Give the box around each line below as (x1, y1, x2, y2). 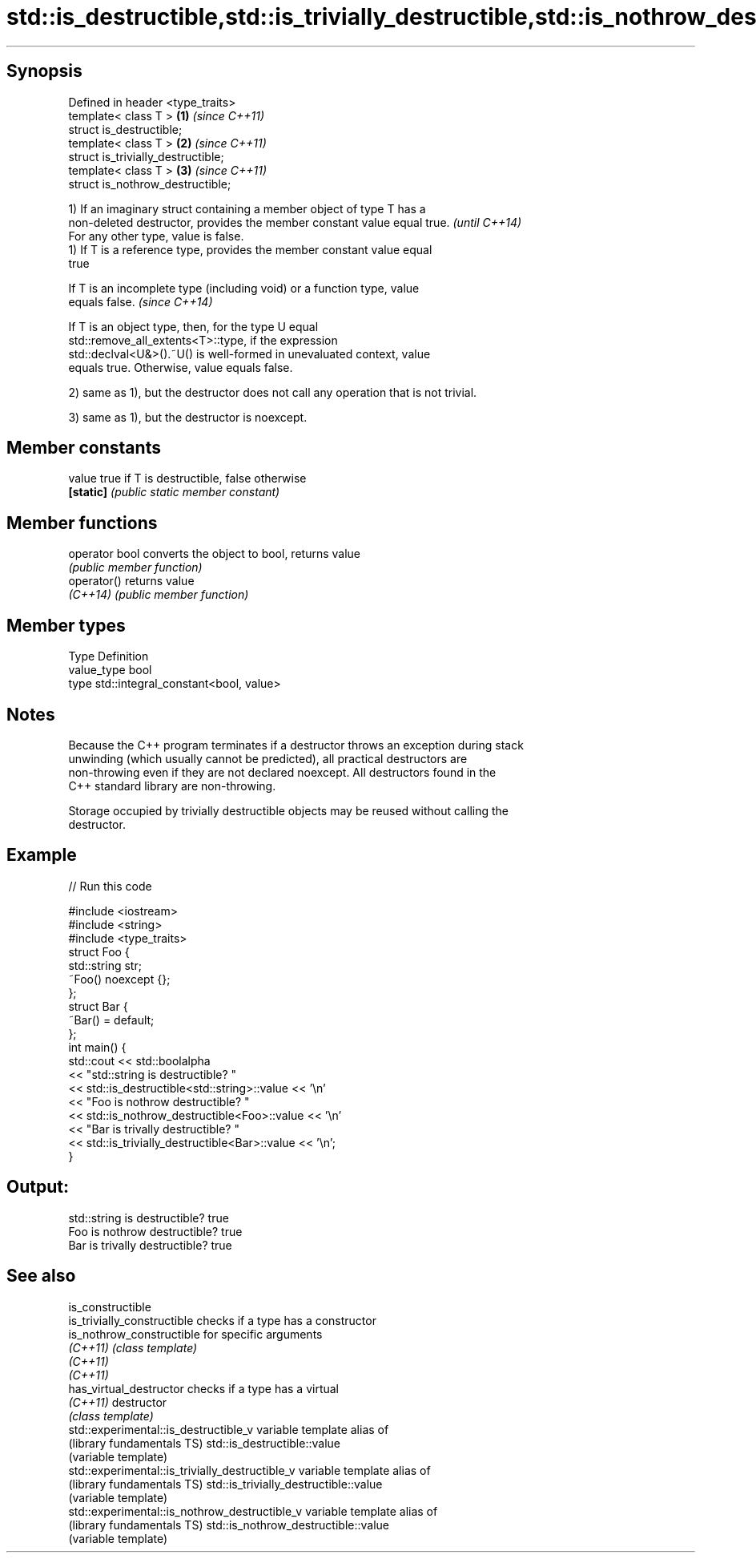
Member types (6, 615, 126, 636)
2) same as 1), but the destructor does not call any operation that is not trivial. (68, 385, 477, 399)
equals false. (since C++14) (68, 294, 213, 309)
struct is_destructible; (68, 122, 183, 136)
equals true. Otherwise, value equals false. (68, 360, 293, 374)
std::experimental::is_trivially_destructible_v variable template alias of (68, 1463, 431, 1477)
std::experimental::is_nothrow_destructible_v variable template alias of (68, 1504, 438, 1518)
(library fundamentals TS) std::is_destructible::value (68, 1436, 340, 1450)
